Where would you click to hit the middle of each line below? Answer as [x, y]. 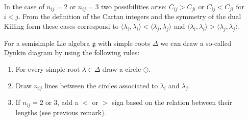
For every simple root [48, 69]
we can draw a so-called [196, 43]
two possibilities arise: [134, 6]
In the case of [24, 6]
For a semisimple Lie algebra [47, 43]
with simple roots [124, 43]
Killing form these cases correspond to [61, 26]
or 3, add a [62, 102]
